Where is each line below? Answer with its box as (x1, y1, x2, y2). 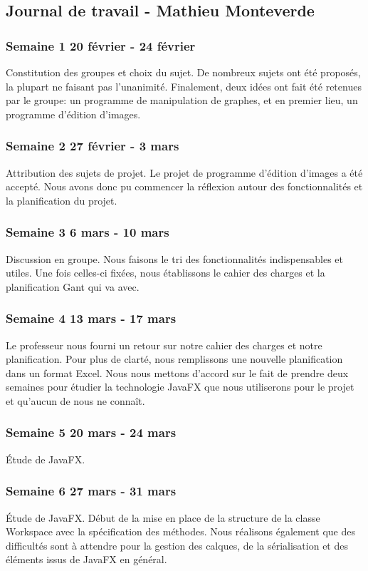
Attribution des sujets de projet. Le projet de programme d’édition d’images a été (6, 165, 363, 180)
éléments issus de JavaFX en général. (6, 552, 167, 567)
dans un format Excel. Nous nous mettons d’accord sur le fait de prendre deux (6, 365, 349, 380)
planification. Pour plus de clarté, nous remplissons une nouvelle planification (6, 351, 343, 366)
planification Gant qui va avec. (6, 279, 140, 294)
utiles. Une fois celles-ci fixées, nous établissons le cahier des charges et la (6, 265, 325, 280)
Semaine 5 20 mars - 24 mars (6, 423, 177, 441)
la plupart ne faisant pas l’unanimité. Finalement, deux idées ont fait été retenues (6, 78, 362, 93)
